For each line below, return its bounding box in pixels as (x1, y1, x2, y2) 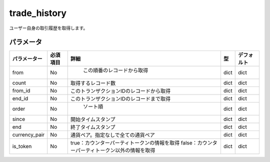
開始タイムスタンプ (70, 116, 115, 123)
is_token (12, 143, 32, 150)
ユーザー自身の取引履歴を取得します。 (9, 25, 88, 31)
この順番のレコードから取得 (82, 67, 148, 74)
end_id (12, 95, 28, 102)
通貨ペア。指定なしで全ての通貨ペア (70, 131, 155, 138)
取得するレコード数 (70, 80, 116, 87)
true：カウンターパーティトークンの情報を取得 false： (70, 139, 197, 146)
